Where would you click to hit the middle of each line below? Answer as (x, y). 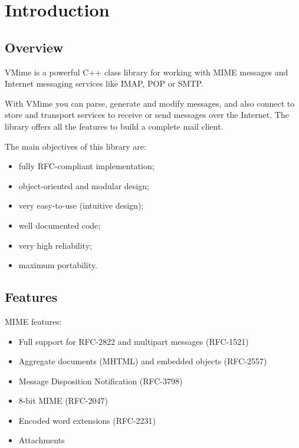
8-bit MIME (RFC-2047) (63, 401)
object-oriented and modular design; (84, 185)
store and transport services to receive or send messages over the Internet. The (147, 115)
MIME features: (33, 321)
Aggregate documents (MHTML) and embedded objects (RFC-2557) (143, 361)
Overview (34, 47)
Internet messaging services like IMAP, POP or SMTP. (104, 83)
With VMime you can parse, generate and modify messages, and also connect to (150, 103)
